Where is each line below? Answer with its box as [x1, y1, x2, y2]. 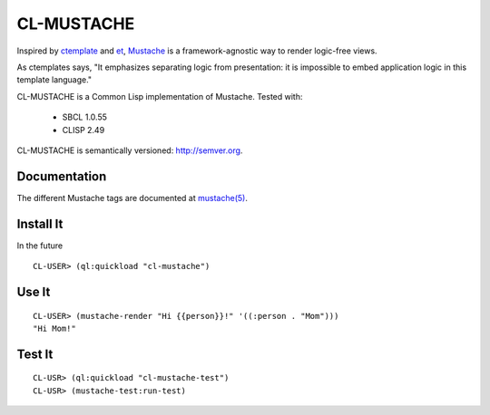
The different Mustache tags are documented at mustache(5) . [16, 192, 249, 203]
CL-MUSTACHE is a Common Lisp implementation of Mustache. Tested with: [16, 91, 303, 101]
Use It [16, 284, 51, 299]
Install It [16, 216, 64, 231]
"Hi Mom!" [33, 323, 76, 333]
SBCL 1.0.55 [62, 111, 108, 122]
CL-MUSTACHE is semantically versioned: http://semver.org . [16, 145, 243, 156]
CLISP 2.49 [62, 124, 105, 135]
